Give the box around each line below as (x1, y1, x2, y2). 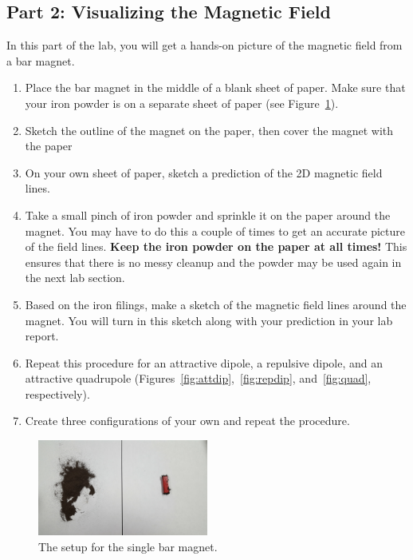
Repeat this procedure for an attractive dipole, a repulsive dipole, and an (25, 354, 383, 371)
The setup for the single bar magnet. (38, 538, 218, 554)
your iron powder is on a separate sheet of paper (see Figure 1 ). (25, 94, 339, 111)
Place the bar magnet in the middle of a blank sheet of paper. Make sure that (25, 79, 406, 96)
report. (25, 328, 59, 344)
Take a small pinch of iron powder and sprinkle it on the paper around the (25, 206, 391, 223)
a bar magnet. (6, 52, 75, 69)
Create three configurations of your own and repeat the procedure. (25, 412, 350, 429)
